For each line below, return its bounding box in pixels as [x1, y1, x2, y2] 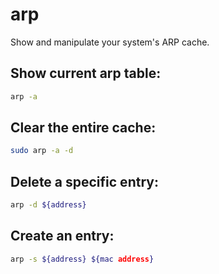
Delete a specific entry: [10, 173, 159, 190]
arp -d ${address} [10, 200, 87, 210]
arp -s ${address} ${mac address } [10, 254, 155, 264]
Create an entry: [10, 228, 115, 245]
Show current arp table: [10, 65, 162, 82]
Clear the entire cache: [10, 119, 157, 137]
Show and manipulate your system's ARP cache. [10, 36, 210, 48]
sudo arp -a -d [10, 146, 74, 156]
